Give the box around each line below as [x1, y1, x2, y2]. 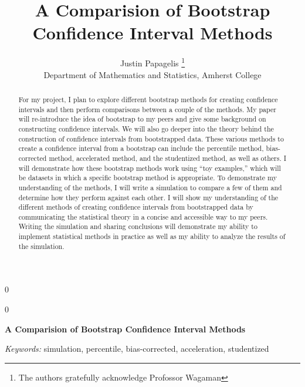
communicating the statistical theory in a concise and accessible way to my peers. [18, 211, 268, 221]
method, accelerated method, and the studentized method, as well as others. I [49, 153, 286, 163]
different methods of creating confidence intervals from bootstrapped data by [18, 202, 253, 212]
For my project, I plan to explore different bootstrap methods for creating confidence [18, 94, 278, 104]
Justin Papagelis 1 [120, 55, 185, 69]
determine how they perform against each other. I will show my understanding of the [18, 192, 279, 202]
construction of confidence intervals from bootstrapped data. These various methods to [18, 133, 284, 143]
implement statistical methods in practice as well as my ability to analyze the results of [18, 231, 286, 241]
